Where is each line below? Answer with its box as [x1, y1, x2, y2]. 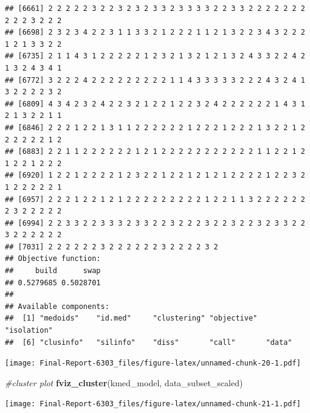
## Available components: [5, 302, 109, 311]
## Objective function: [5, 254, 101, 263]
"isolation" [5, 326, 53, 335]
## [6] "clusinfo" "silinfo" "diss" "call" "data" [5, 338, 292, 347]
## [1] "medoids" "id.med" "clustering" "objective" [5, 314, 258, 323]
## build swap [5, 266, 101, 276]
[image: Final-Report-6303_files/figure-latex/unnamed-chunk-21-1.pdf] [5, 400, 301, 409]
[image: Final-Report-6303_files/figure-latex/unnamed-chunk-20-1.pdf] [5, 359, 301, 368]
